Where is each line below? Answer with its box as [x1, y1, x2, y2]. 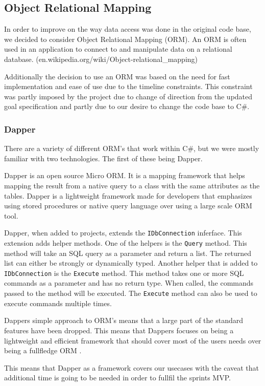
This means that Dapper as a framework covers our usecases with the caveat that [4, 362, 259, 373]
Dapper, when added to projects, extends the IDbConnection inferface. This [4, 227, 242, 238]
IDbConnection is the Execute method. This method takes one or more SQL [4, 267, 244, 278]
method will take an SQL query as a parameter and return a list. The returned [4, 247, 252, 258]
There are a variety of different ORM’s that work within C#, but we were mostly [4, 143, 259, 154]
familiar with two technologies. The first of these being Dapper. [4, 153, 203, 163]
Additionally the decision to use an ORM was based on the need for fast [4, 71, 230, 81]
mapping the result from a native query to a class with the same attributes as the [4, 180, 260, 190]
